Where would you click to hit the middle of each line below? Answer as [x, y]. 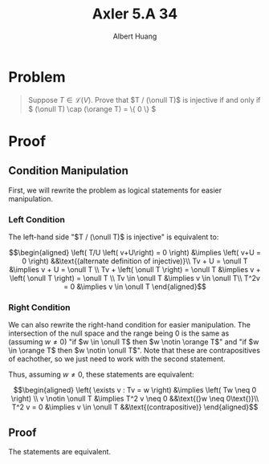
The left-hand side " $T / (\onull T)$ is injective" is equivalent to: [114, 237]
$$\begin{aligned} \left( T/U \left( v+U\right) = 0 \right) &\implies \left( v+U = [135, 252]
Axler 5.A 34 [135, 14]
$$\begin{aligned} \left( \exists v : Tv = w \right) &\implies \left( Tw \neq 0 [135, 390]
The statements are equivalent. [59, 452]
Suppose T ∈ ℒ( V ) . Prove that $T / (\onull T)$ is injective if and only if [144, 100]
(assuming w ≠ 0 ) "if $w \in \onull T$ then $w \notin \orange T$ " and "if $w [134, 342]
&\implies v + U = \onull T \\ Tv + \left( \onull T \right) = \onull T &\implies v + [135, 269]
